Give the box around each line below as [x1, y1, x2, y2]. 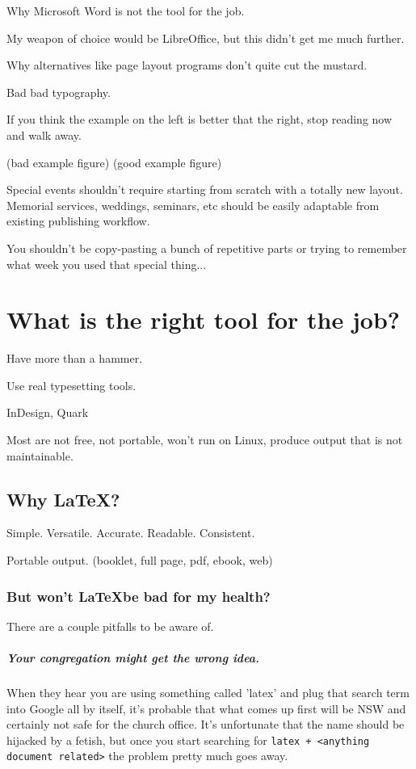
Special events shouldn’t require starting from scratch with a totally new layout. [6, 181, 403, 198]
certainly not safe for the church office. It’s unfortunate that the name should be [6, 716, 405, 733]
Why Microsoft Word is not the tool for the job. [6, 2, 245, 19]
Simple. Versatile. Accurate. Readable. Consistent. [6, 524, 255, 541]
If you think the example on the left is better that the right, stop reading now [6, 111, 393, 128]
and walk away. [6, 126, 82, 143]
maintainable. [6, 447, 74, 464]
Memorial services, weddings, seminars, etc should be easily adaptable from [6, 196, 380, 213]
